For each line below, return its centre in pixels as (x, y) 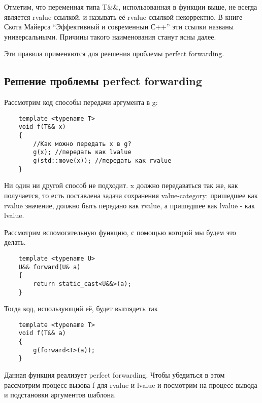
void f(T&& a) (42, 333)
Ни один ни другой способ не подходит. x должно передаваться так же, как (121, 185)
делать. (15, 242)
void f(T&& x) (42, 127)
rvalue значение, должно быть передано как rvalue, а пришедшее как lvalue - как (129, 205)
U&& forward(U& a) (50, 267)
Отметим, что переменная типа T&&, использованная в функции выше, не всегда (131, 7)
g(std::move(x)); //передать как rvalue (102, 161)
